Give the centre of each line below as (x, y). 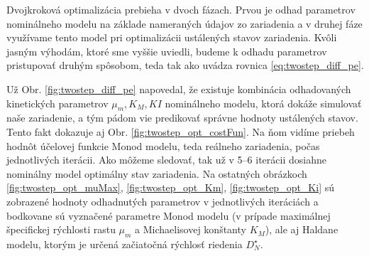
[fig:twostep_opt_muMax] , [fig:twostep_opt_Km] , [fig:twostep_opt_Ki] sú (171, 187)
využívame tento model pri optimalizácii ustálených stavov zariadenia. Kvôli (172, 37)
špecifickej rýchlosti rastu (61, 229)
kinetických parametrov (57, 103)
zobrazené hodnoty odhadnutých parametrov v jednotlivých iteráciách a (163, 201)
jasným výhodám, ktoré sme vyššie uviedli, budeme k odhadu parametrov (167, 51)
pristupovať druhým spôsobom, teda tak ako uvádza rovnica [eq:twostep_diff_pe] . (185, 65)
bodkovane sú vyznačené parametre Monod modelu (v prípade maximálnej (169, 215)
